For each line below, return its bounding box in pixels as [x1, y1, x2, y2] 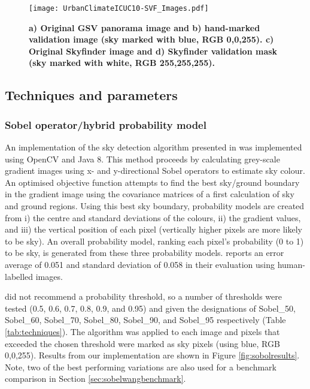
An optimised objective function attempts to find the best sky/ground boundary [5, 176, 300, 188]
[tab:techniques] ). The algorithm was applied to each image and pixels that [5, 325, 280, 337]
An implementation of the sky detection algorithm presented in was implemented [5, 141, 302, 153]
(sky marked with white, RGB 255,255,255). [29, 56, 215, 69]
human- [277, 258, 305, 270]
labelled [5, 270, 34, 282]
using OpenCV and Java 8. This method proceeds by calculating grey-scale [5, 152, 280, 165]
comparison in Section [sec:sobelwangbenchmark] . [5, 372, 186, 385]
